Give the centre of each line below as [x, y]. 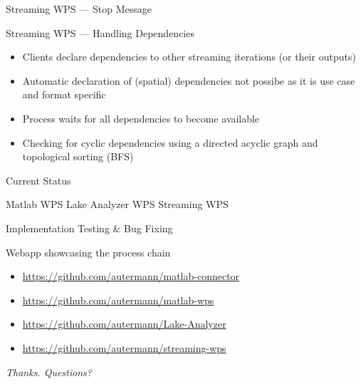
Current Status [38, 180]
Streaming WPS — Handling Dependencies [100, 32]
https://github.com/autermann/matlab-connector [131, 276]
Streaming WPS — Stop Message [79, 9]
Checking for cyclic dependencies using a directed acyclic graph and [170, 142]
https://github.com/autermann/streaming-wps [124, 347]
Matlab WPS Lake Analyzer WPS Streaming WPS [117, 204]
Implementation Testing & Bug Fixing [89, 228]
